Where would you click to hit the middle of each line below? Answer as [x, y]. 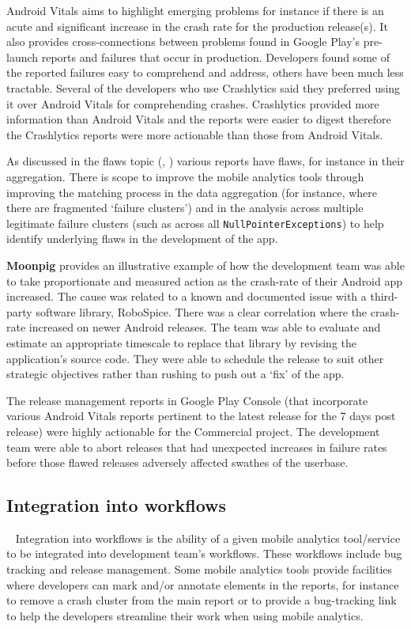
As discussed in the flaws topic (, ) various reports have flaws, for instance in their [205, 161]
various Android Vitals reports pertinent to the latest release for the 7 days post [201, 416]
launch [23, 57]
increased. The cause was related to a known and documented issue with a [187, 296]
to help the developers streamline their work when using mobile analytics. [185, 615]
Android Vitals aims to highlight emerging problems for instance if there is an [195, 10]
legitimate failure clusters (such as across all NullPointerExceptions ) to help [195, 223]
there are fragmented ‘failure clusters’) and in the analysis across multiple [185, 208]
